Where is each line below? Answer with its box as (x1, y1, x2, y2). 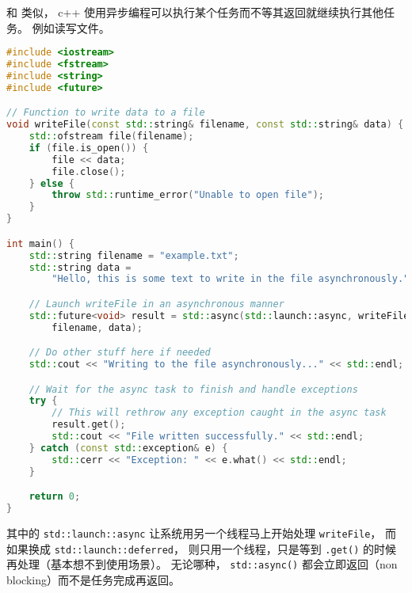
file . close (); (51, 165, 126, 177)
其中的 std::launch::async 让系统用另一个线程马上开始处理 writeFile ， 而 (6, 525, 396, 541)
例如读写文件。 (32, 19, 110, 36)
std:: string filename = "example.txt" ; (29, 249, 239, 261)
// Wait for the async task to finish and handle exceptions (29, 383, 358, 395)
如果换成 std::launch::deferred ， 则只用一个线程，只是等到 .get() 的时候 (6, 540, 396, 557)
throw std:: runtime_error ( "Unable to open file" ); (51, 189, 324, 201)
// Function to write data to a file (6, 107, 205, 119)
